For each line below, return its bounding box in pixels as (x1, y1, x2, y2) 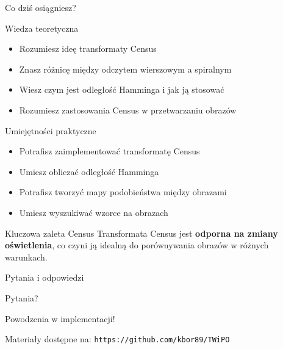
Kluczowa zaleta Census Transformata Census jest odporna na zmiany (5, 226, 278, 239)
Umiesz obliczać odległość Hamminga (19, 165, 159, 178)
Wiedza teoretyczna (5, 21, 79, 34)
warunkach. (5, 250, 48, 263)
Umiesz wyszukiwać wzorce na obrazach (19, 206, 168, 218)
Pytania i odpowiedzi (5, 271, 84, 284)
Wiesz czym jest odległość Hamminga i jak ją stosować (19, 83, 224, 96)
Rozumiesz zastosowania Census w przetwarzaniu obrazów (19, 103, 237, 116)
